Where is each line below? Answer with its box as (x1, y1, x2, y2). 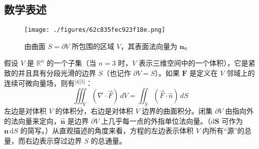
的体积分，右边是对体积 (55, 106, 133, 116)
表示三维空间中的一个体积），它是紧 (138, 58, 255, 68)
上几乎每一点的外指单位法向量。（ (101, 115, 211, 126)
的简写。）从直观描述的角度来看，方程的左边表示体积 (20, 125, 194, 136)
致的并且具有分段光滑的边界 (4, 68, 96, 78)
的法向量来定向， (4, 115, 61, 126)
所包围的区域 (72, 40, 115, 51)
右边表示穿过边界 (25, 135, 82, 145)
